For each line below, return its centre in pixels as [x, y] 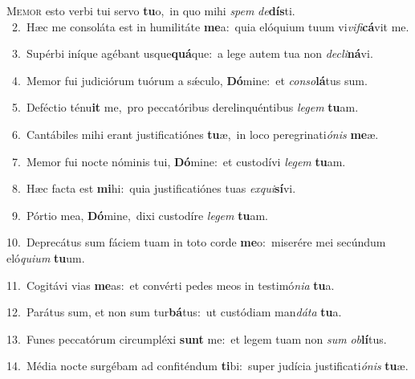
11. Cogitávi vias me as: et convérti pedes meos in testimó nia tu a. [171, 285]
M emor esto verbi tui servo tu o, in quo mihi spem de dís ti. [151, 10]
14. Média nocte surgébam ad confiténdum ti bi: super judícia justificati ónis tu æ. [207, 366]
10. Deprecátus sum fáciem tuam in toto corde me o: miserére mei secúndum [196, 242]
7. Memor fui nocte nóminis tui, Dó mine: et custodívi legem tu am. [179, 161]
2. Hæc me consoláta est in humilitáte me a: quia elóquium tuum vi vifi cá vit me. [210, 26]
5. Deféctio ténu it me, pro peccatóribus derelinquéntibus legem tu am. [185, 107]
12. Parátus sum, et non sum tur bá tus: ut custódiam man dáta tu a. [174, 312]
